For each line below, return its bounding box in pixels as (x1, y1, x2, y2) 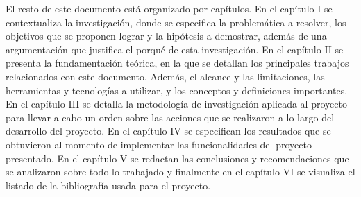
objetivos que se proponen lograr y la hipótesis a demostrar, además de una (6, 28, 327, 43)
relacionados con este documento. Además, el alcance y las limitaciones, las (6, 69, 325, 83)
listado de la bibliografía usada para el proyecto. (6, 178, 211, 192)
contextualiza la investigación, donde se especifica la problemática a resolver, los (6, 15, 346, 29)
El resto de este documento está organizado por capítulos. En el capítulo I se (6, 1, 333, 15)
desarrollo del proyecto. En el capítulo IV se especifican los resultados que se (6, 123, 331, 138)
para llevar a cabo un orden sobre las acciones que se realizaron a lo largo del (6, 110, 335, 124)
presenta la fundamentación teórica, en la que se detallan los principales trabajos (6, 55, 349, 70)
